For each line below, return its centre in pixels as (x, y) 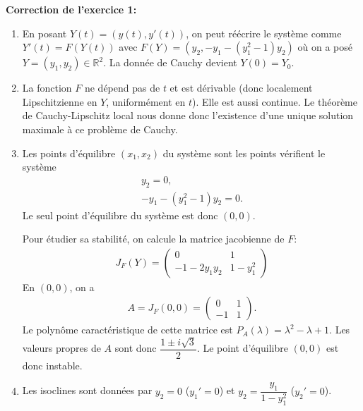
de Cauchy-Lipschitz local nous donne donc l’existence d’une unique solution (188, 115)
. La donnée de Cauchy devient (170, 62)
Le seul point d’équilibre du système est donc (120, 215)
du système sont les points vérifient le (244, 153)
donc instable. (52, 365)
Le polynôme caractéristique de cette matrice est (127, 330)
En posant (44, 33)
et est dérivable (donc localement (241, 88)
